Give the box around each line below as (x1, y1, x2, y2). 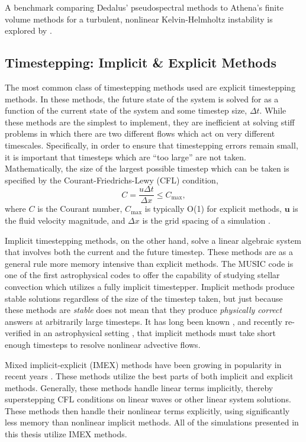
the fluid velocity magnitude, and (5, 214, 125, 226)
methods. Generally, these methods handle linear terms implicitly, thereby (5, 381, 273, 393)
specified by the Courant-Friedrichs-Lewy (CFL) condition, (5, 173, 218, 186)
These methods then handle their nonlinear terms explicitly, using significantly (5, 404, 290, 417)
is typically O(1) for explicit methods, (144, 202, 282, 215)
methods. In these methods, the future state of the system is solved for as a (5, 92, 279, 105)
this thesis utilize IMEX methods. (5, 428, 127, 440)
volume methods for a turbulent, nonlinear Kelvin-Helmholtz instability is (5, 12, 273, 25)
